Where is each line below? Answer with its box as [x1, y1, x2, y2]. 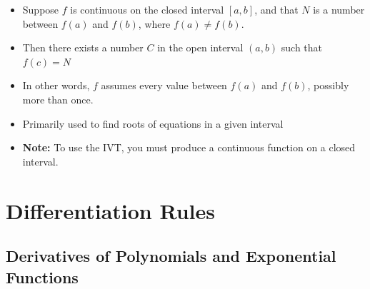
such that [281, 40, 323, 55]
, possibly [307, 78, 349, 93]
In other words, [22, 78, 90, 93]
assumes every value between [101, 78, 227, 93]
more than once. [22, 91, 94, 106]
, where [138, 16, 171, 31]
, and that [254, 2, 299, 16]
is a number [313, 2, 365, 16]
